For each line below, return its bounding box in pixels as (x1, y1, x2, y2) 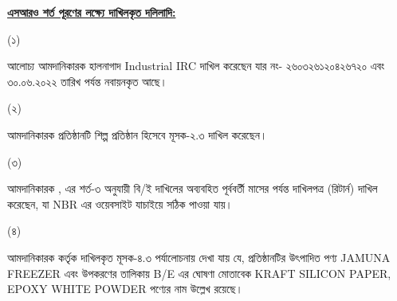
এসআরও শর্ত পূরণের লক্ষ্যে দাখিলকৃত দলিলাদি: (7, 4, 176, 20)
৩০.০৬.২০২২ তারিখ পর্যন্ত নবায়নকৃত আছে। (7, 72, 168, 89)
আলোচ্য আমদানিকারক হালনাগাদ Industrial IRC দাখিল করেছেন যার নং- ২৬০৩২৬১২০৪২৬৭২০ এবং (7, 57, 385, 74)
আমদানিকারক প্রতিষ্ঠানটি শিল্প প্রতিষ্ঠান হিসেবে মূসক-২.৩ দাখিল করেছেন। (7, 126, 268, 143)
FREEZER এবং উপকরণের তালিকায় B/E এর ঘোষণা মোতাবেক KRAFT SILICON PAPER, (7, 264, 391, 281)
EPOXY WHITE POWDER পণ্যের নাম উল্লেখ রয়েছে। (7, 280, 243, 297)
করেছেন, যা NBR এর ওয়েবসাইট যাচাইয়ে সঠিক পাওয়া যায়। (7, 195, 233, 212)
